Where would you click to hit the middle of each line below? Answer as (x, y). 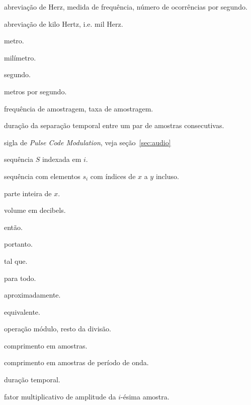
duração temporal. (32, 380)
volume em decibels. (35, 210)
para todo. (20, 278)
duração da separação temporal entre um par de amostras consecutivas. (114, 125)
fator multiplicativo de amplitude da (60, 396)
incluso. (167, 176)
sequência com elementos (42, 176)
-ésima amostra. (145, 396)
